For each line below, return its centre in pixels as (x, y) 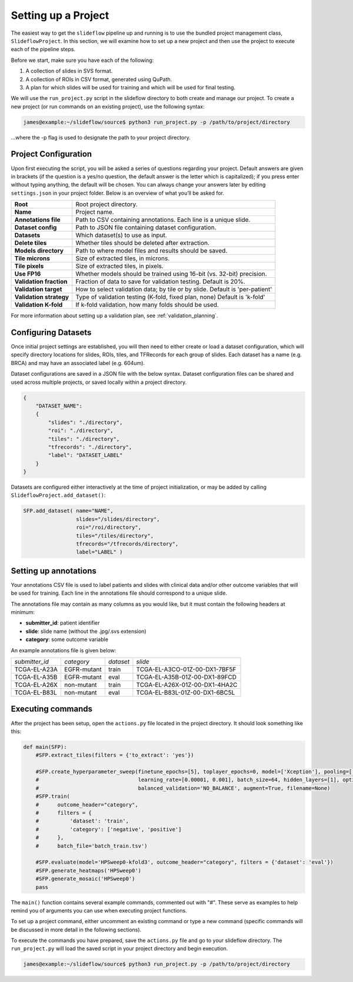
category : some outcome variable (67, 639)
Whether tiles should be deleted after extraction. (143, 243)
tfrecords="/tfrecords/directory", (127, 544)
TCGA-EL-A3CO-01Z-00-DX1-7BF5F (186, 669)
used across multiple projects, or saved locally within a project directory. (99, 382)
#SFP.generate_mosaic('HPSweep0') (85, 879)
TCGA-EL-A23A (36, 669)
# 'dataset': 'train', (82, 821)
